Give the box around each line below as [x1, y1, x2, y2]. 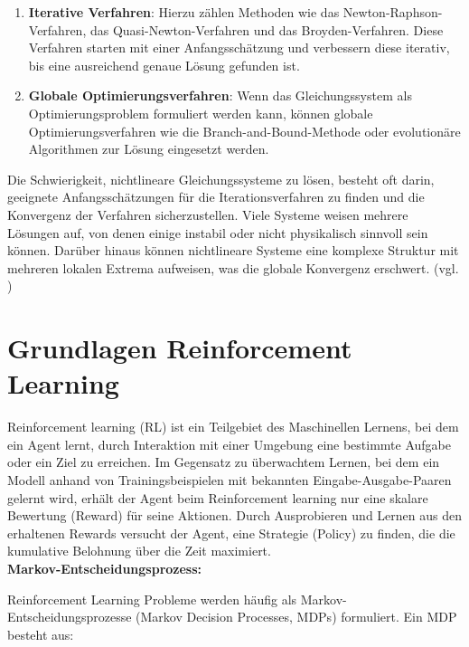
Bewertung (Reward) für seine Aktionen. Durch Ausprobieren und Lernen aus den [7, 506, 462, 525]
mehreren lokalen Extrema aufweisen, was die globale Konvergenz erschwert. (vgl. [7, 258, 459, 277]
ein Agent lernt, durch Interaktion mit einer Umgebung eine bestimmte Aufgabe [7, 434, 452, 453]
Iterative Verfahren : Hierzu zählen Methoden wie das [28, 3, 340, 21]
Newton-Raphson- [342, 3, 443, 21]
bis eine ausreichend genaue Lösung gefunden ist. [28, 55, 300, 74]
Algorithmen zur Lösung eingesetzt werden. [28, 139, 269, 158]
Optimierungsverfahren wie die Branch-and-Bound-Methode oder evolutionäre [28, 121, 461, 140]
